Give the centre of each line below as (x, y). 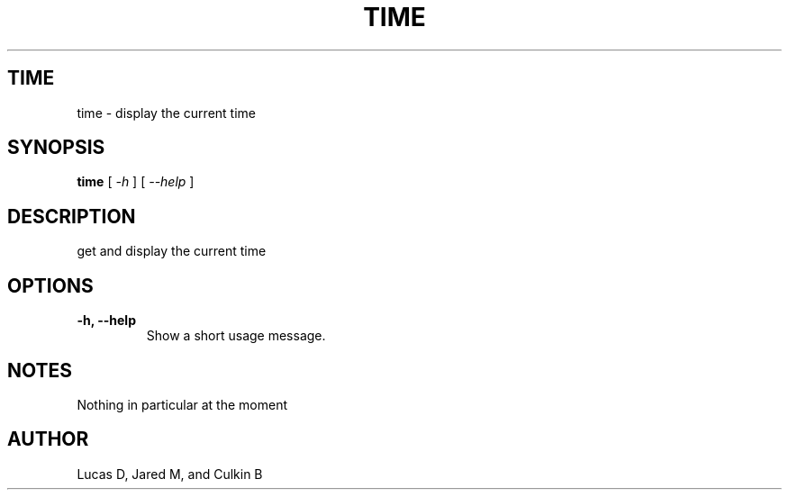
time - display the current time (166, 113)
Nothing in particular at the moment (182, 404)
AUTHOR (48, 439)
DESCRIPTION (72, 216)
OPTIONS (50, 285)
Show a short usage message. (236, 336)
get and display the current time (172, 251)
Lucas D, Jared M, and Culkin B (170, 474)
